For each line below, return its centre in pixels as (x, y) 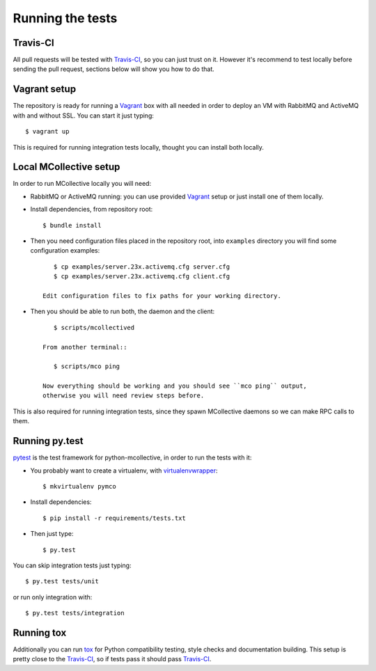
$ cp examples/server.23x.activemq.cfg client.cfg (141, 276)
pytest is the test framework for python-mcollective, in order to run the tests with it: (132, 458)
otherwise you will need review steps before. (124, 396)
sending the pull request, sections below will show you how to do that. (114, 69)
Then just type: (52, 534)
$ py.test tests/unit (62, 582)
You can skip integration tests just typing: (72, 565)
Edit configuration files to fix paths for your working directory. (162, 295)
